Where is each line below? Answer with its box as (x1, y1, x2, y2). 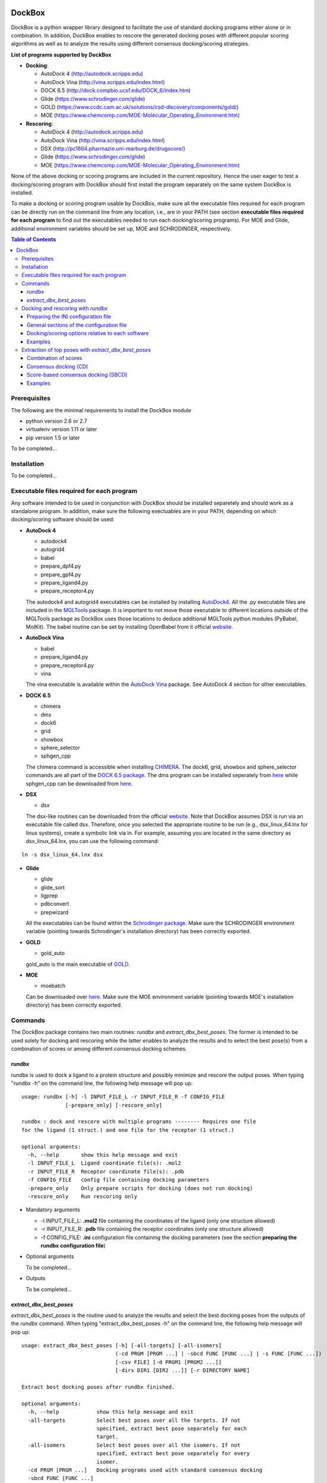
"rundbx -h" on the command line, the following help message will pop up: (11, 1080, 193, 1087)
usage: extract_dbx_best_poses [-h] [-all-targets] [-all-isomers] (21, 1342, 222, 1349)
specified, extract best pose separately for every (96, 1450, 250, 1457)
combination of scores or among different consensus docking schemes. (11, 1045, 187, 1052)
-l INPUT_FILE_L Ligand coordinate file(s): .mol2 (27, 1160, 181, 1167)
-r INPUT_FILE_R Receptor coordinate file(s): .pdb (27, 1168, 185, 1175)
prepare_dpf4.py (40, 562, 81, 569)
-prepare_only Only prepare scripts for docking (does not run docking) (27, 1185, 253, 1192)
